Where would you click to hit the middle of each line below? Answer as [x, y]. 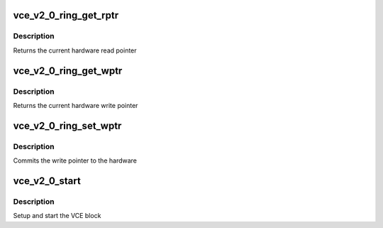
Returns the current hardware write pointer [76, 105]
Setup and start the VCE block [57, 216]
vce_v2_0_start [47, 181]
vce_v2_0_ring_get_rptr [66, 15]
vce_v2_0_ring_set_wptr [67, 125]
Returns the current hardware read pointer [75, 50]
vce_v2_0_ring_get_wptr [68, 71]
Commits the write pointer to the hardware [75, 161]
